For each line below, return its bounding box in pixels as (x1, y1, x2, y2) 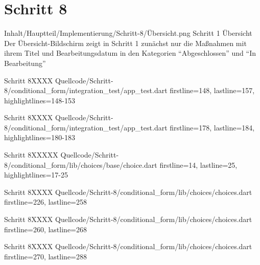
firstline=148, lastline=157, (170, 85, 255, 96)
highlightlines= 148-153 (4, 95, 75, 105)
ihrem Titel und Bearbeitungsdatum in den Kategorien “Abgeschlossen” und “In (4, 48, 256, 58)
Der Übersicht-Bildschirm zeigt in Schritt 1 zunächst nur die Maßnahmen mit (4, 37, 247, 48)
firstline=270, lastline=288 (4, 251, 87, 261)
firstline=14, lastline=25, (159, 159, 238, 170)
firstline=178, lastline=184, (170, 122, 255, 132)
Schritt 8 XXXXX (4, 149, 58, 160)
